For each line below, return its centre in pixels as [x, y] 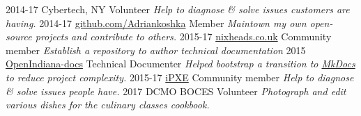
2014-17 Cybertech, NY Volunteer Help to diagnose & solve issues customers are [178, 9]
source [19, 36]
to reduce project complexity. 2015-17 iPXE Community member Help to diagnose [180, 77]
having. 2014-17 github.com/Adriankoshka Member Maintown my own [156, 23]
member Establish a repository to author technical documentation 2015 [156, 50]
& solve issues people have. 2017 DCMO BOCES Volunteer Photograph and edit [176, 91]
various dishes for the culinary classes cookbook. [108, 105]
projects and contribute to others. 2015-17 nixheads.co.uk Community [183, 36]
